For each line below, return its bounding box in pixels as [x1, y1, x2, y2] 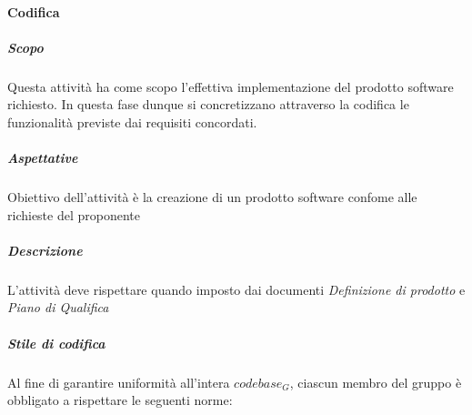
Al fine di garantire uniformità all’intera [7, 372, 230, 391]
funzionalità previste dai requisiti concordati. [7, 112, 257, 131]
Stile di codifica [7, 333, 105, 352]
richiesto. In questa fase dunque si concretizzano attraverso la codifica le [7, 95, 409, 114]
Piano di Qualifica [7, 298, 109, 317]
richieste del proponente [7, 205, 140, 224]
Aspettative [7, 148, 78, 167]
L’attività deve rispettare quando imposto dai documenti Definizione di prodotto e [7, 279, 466, 299]
